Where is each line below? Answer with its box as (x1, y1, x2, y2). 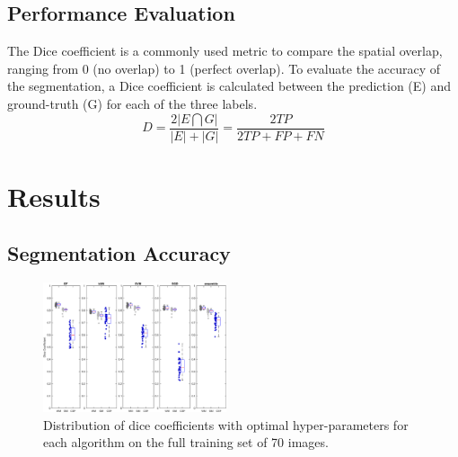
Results (7, 177, 101, 214)
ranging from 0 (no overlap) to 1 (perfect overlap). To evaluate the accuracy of (7, 58, 441, 77)
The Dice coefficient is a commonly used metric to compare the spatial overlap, (7, 41, 443, 60)
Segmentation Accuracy (7, 239, 231, 267)
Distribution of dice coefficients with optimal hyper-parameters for (43, 415, 409, 434)
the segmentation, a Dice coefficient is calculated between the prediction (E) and (7, 76, 452, 95)
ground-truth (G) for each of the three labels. (7, 94, 258, 112)
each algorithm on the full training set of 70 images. (43, 433, 329, 452)
